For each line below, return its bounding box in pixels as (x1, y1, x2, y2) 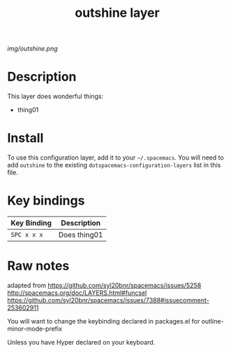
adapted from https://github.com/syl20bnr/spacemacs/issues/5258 (7, 281, 202, 289)
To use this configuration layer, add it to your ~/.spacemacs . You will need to (7, 153, 225, 162)
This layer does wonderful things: (7, 92, 103, 101)
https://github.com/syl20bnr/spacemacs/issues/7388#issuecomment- (7, 296, 209, 304)
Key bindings (7, 193, 85, 209)
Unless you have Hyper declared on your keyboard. (7, 338, 156, 346)
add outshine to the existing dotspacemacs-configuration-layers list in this (7, 161, 221, 169)
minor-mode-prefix (7, 324, 63, 333)
